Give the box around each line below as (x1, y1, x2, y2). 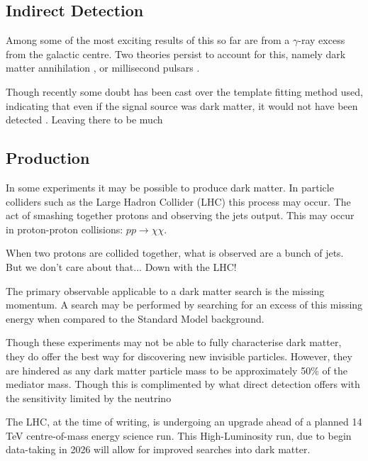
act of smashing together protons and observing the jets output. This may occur (6, 208, 355, 223)
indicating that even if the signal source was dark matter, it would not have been (6, 98, 358, 113)
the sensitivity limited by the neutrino (6, 390, 172, 405)
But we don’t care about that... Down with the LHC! (6, 259, 237, 274)
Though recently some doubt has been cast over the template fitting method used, (6, 84, 363, 99)
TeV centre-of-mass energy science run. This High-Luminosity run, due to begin (6, 428, 352, 443)
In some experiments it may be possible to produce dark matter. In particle (6, 179, 334, 194)
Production (6, 147, 90, 169)
